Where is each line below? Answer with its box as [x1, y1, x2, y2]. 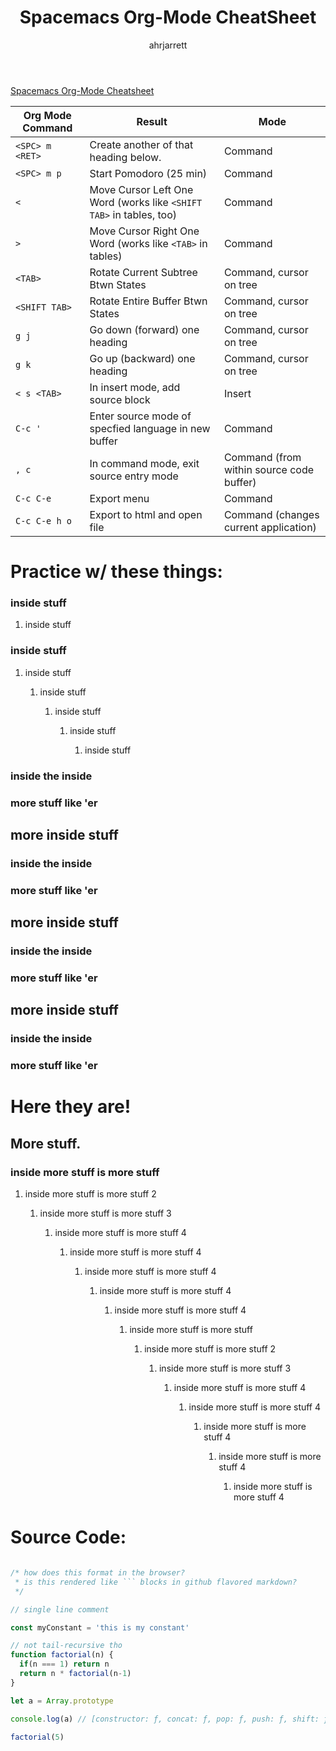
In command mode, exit [89, 456, 200, 470]
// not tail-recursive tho [10, 1641, 123, 1651]
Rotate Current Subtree [89, 265, 198, 279]
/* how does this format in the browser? [10, 1568, 186, 1578]
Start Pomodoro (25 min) [89, 166, 208, 180]
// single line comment [10, 1604, 110, 1615]
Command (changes [223, 507, 320, 521]
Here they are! [10, 1096, 132, 1118]
